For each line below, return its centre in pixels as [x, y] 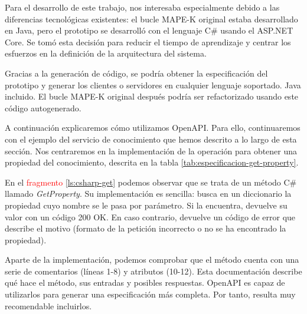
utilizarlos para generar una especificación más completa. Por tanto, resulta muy [150, 294]
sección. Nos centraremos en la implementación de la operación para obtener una [151, 151]
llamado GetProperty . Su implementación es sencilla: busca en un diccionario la [148, 194]
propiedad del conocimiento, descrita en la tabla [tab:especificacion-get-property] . [152, 162]
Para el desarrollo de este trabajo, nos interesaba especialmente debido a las [142, 7]
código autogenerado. [43, 108]
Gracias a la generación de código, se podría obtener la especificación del [136, 73]
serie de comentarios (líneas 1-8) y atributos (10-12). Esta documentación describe [153, 271]
